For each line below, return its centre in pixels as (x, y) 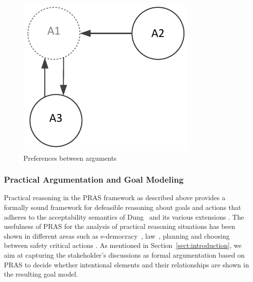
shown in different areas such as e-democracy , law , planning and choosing (117, 235)
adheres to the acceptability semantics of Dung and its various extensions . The (124, 216)
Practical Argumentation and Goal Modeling (94, 179)
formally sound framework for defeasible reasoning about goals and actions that (123, 207)
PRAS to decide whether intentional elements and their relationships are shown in (126, 264)
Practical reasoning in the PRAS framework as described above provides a (115, 197)
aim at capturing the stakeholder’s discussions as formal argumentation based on (124, 254)
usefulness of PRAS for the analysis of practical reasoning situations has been (120, 226)
